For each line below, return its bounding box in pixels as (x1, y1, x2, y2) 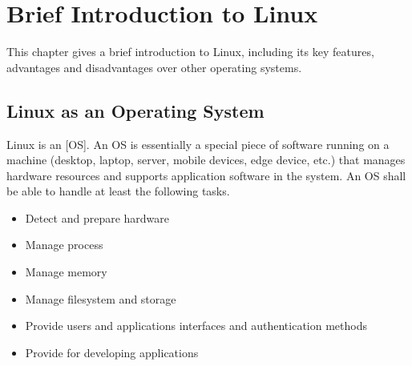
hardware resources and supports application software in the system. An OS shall (6, 167, 406, 183)
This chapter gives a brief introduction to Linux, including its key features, (6, 43, 374, 60)
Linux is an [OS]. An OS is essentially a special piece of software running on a (6, 135, 390, 152)
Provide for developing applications (25, 344, 199, 360)
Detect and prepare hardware (25, 209, 170, 226)
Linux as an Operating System (6, 98, 265, 123)
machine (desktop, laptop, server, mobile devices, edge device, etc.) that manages (6, 151, 406, 168)
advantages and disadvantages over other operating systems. (6, 58, 302, 75)
